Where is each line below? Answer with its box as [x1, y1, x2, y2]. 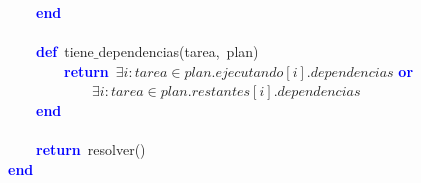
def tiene [36, 41, 94, 62]
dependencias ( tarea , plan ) [98, 41, 259, 62]
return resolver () [36, 139, 146, 160]
